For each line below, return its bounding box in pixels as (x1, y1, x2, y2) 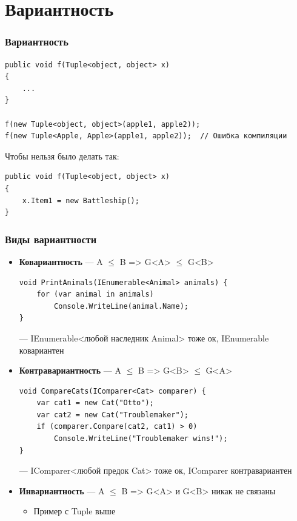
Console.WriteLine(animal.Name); (54, 301, 189, 311)
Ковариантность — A (19, 255, 103, 267)
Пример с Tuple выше (33, 505, 116, 517)
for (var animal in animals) (36, 290, 154, 299)
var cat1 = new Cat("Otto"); (36, 398, 154, 408)
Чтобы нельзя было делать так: (5, 149, 119, 162)
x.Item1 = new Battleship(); (22, 196, 139, 205)
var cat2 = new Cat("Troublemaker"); (36, 410, 189, 419)
